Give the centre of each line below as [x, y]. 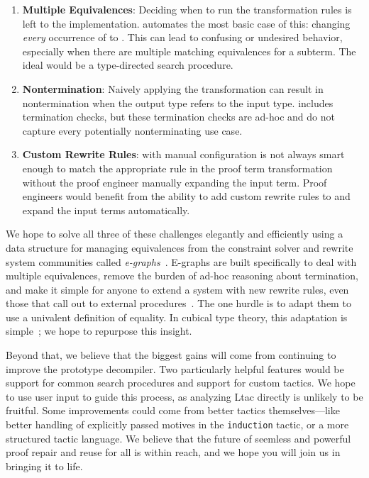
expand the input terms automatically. [106, 210]
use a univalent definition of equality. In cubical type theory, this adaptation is [177, 317]
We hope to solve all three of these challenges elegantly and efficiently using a [175, 234]
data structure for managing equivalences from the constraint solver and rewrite [180, 247]
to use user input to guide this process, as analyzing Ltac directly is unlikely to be [184, 396]
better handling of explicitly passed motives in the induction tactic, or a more [177, 424]
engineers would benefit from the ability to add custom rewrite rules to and [186, 196]
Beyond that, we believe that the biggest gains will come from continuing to [171, 355]
